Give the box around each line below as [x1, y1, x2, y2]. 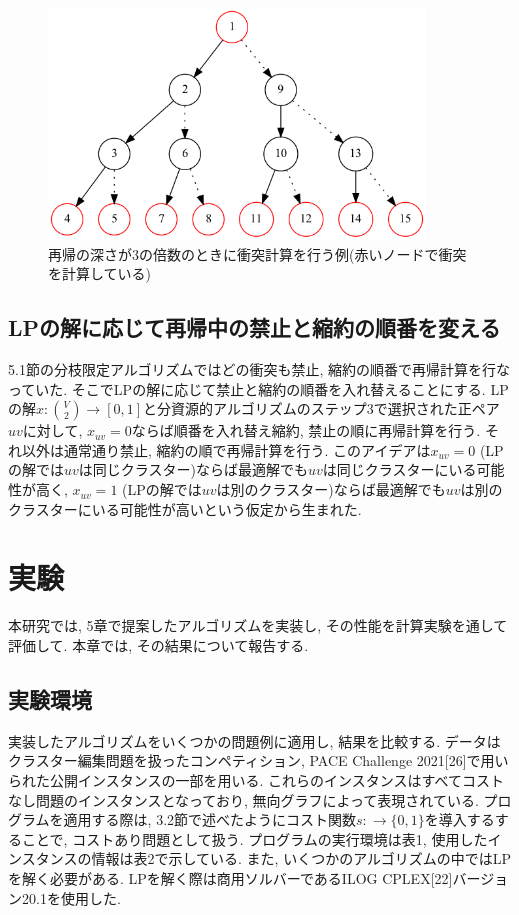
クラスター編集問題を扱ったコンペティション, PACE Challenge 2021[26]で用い [8, 750, 509, 771]
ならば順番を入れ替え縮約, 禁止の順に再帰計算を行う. [131, 420, 481, 441]
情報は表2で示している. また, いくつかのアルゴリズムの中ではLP [91, 848, 511, 869]
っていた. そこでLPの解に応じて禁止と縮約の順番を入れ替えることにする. [8, 378, 486, 399]
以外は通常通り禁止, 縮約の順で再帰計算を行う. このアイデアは [21, 439, 431, 460]
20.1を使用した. [21, 887, 121, 908]
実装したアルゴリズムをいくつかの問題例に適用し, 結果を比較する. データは [8, 730, 501, 751]
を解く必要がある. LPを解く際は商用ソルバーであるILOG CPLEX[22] [8, 867, 453, 888]
